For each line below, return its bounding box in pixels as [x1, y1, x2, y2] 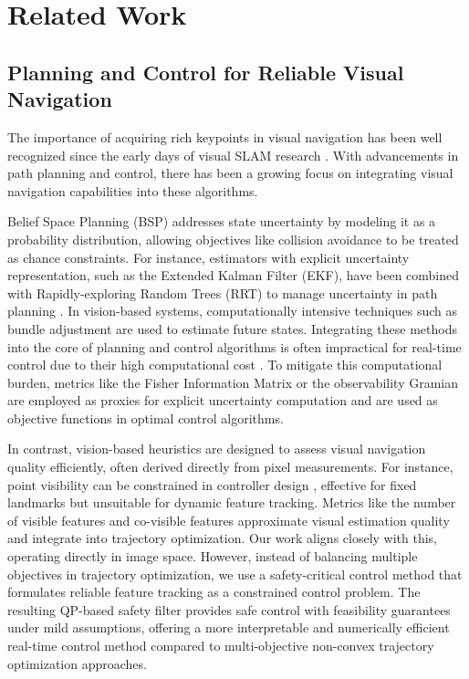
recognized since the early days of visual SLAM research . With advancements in [7, 145, 459, 164]
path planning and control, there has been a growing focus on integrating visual [7, 163, 453, 183]
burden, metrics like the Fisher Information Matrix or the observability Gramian [7, 372, 459, 392]
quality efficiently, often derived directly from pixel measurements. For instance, [7, 457, 453, 476]
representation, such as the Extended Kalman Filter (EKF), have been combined [7, 266, 460, 285]
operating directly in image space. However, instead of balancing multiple [7, 547, 418, 566]
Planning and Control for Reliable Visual [7, 57, 404, 86]
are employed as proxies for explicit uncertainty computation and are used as [7, 391, 438, 410]
